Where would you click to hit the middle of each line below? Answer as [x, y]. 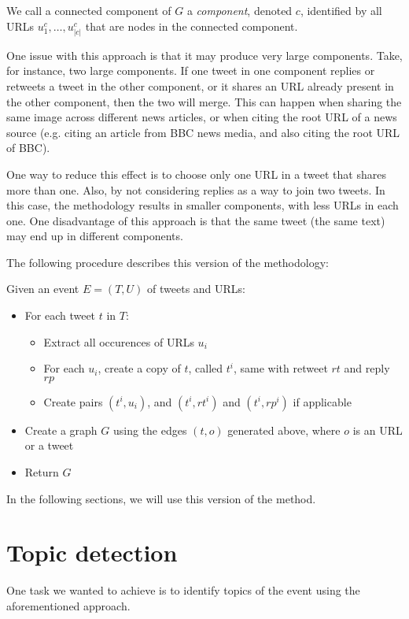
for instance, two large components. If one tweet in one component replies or [191, 70]
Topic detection [92, 552]
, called [206, 368]
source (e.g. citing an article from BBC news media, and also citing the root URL [203, 132]
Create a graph [61, 430]
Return [42, 472]
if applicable [322, 401]
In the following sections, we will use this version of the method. [161, 498]
